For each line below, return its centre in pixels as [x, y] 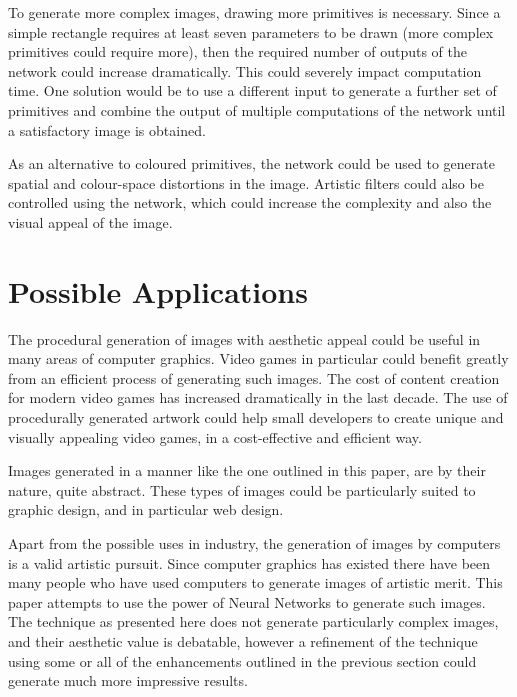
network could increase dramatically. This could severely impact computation [245, 70]
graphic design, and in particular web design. [146, 509]
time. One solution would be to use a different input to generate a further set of [252, 90]
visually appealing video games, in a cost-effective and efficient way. [215, 436]
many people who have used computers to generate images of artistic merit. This [255, 582]
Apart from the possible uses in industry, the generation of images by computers [254, 543]
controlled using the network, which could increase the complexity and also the [250, 202]
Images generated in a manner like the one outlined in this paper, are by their [247, 470]
